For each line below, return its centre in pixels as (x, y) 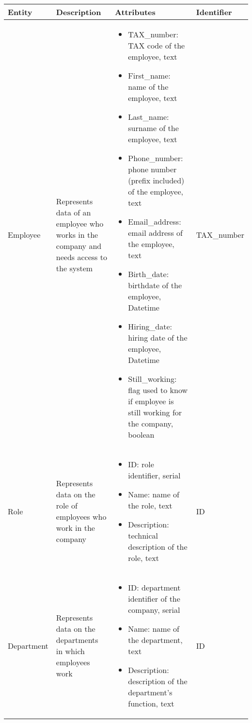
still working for (155, 412)
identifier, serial (154, 475)
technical (143, 535)
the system (74, 268)
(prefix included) (156, 180)
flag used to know (158, 390)
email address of (155, 233)
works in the (77, 234)
